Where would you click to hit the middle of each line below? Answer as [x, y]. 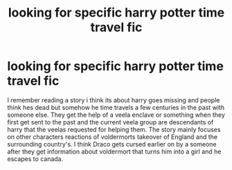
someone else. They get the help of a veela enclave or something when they [116, 115]
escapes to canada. [35, 159]
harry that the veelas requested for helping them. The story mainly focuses [114, 129]
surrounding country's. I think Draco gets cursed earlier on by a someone [112, 144]
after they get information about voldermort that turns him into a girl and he [114, 151]
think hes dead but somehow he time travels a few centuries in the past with [116, 107]
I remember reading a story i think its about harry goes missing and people [114, 100]
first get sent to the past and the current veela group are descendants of [110, 122]
